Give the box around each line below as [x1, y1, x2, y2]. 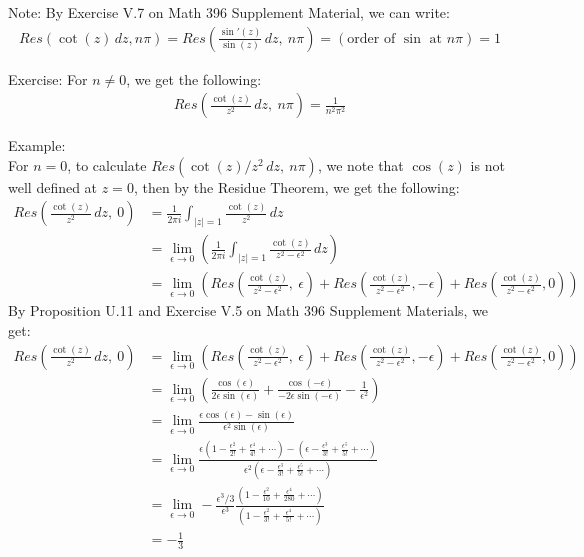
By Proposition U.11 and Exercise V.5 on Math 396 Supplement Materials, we [8, 300, 489, 321]
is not [470, 154, 505, 175]
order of [347, 31, 396, 46]
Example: [8, 135, 66, 156]
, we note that [317, 154, 404, 175]
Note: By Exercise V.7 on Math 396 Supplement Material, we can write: [8, 2, 450, 22]
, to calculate [67, 154, 147, 175]
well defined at [8, 176, 98, 197]
